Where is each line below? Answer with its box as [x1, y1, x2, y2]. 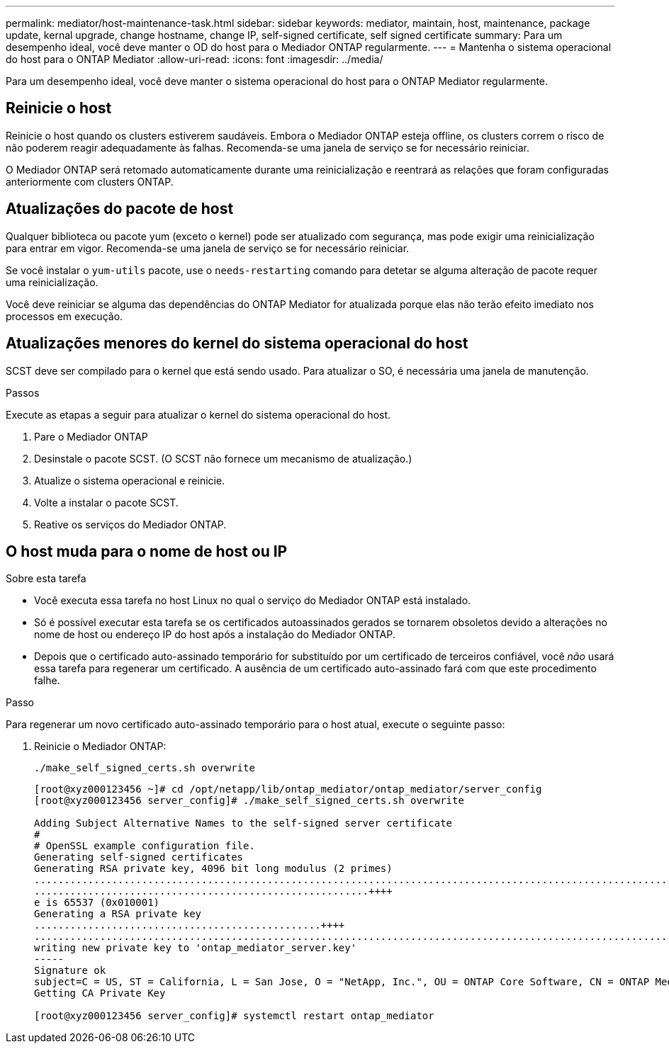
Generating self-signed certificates [34, 851, 244, 863]
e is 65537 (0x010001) [34, 897, 160, 909]
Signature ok [34, 965, 106, 977]
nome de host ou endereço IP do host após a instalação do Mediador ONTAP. [34, 628, 395, 641]
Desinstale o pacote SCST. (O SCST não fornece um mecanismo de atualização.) [34, 452, 412, 465]
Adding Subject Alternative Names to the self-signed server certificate [34, 817, 453, 829]
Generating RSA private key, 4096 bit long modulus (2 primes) [34, 863, 393, 875]
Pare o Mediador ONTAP [34, 430, 148, 443]
